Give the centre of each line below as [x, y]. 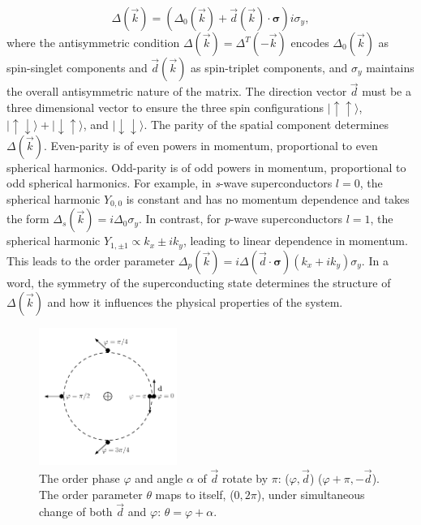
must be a [387, 91]
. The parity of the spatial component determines [266, 125]
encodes [310, 42]
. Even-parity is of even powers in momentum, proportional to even [210, 145]
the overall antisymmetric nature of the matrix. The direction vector [177, 91]
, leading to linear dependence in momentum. [295, 241]
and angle [159, 478]
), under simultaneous [311, 494]
